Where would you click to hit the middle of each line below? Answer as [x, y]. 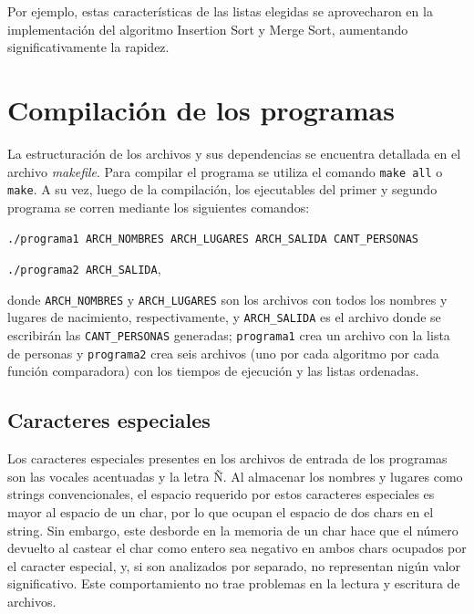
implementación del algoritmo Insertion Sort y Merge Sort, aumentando [208, 29]
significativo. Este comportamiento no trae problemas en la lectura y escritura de [234, 583]
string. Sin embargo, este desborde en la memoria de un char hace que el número [233, 530]
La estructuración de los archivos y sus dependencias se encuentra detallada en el [234, 153]
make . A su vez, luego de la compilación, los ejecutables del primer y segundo [222, 189]
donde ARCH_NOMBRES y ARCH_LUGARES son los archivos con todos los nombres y [227, 299]
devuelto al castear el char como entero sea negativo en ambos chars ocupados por [237, 548]
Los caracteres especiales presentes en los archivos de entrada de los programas [227, 458]
